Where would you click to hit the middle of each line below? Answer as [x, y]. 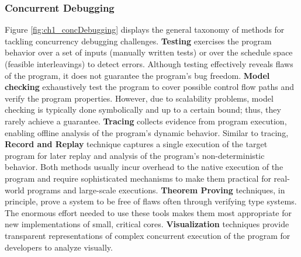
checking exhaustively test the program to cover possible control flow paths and [150, 87]
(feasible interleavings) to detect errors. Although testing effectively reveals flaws [149, 64]
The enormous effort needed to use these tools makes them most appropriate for [148, 212]
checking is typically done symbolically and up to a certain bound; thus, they [143, 110]
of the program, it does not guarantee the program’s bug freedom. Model [137, 75]
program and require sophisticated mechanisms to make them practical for [138, 178]
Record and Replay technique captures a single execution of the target [136, 144]
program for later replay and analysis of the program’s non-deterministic [135, 155]
